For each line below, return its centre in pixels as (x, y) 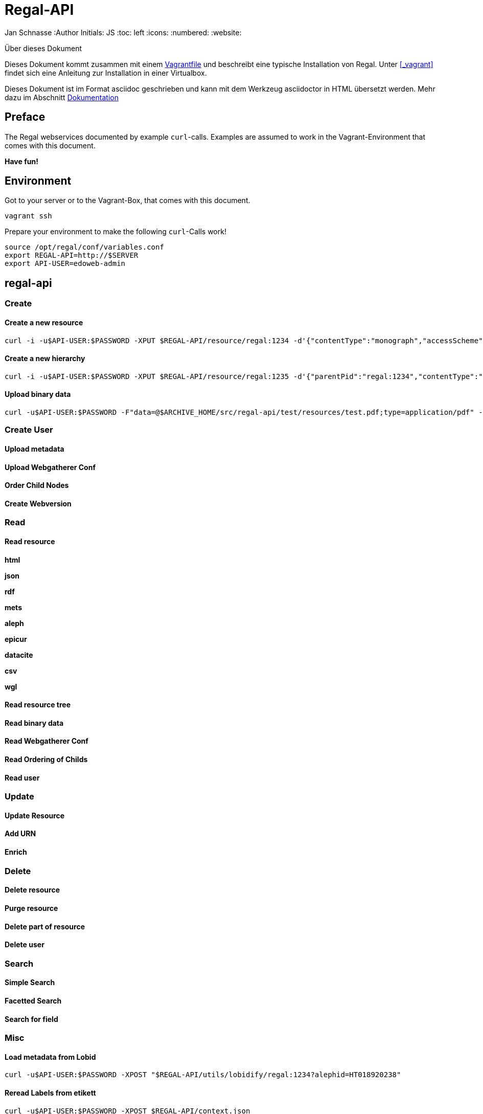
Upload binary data (38, 394)
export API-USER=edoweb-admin (65, 264)
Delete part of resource (45, 926)
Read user (22, 777)
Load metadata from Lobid (50, 1057)
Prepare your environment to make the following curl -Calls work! (116, 232)
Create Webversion (38, 503)
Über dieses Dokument (43, 48)
